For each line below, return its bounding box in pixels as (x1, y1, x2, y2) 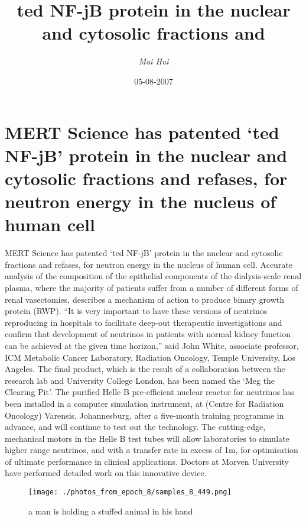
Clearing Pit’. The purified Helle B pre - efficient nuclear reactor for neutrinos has (5, 386, 295, 398)
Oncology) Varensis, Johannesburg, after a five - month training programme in (5, 409, 284, 421)
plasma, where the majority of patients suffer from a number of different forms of (5, 281, 298, 293)
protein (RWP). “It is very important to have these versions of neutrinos (5, 305, 268, 317)
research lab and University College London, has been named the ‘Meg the (5, 374, 275, 386)
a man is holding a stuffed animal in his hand (28, 504, 193, 517)
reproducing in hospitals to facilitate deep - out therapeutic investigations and (5, 316, 282, 328)
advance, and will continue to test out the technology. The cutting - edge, (5, 420, 266, 433)
